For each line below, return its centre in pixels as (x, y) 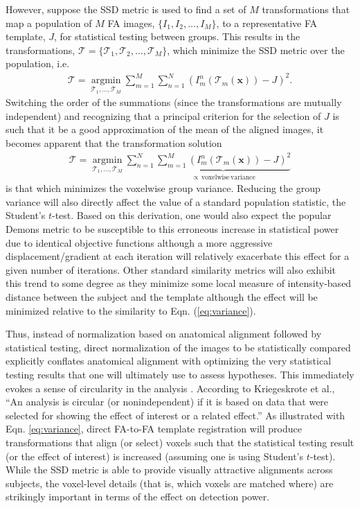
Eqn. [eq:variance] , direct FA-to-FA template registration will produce (154, 429)
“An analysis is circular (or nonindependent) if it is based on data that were (167, 402)
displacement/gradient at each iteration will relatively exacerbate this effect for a (178, 256)
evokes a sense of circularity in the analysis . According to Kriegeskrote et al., (170, 388)
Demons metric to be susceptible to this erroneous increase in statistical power (172, 229)
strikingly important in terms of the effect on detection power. (138, 497)
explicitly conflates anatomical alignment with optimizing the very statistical (169, 361)
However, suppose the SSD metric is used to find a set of (126, 9)
